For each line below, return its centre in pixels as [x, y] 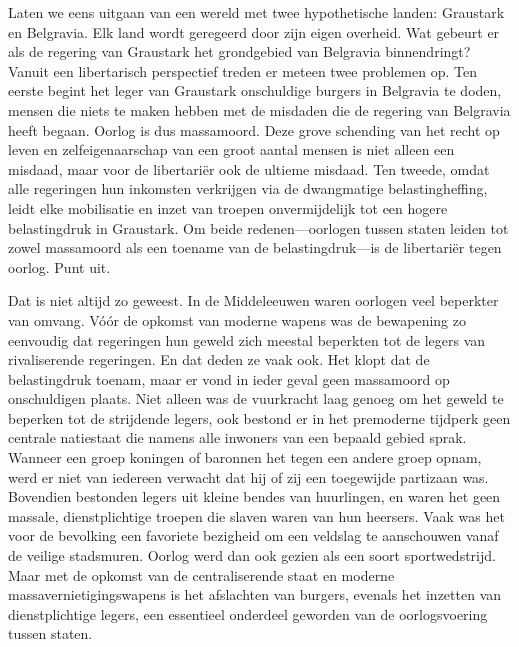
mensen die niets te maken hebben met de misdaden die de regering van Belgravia [259, 109]
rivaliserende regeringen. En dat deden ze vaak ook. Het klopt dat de [219, 359]
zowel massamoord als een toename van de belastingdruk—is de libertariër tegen [255, 247]
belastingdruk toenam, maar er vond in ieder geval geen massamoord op [229, 378]
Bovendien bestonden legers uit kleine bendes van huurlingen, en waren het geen [254, 496]
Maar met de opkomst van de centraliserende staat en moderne [201, 574]
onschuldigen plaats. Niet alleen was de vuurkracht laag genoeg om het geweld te [256, 398]
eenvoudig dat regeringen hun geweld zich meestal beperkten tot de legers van [247, 339]
